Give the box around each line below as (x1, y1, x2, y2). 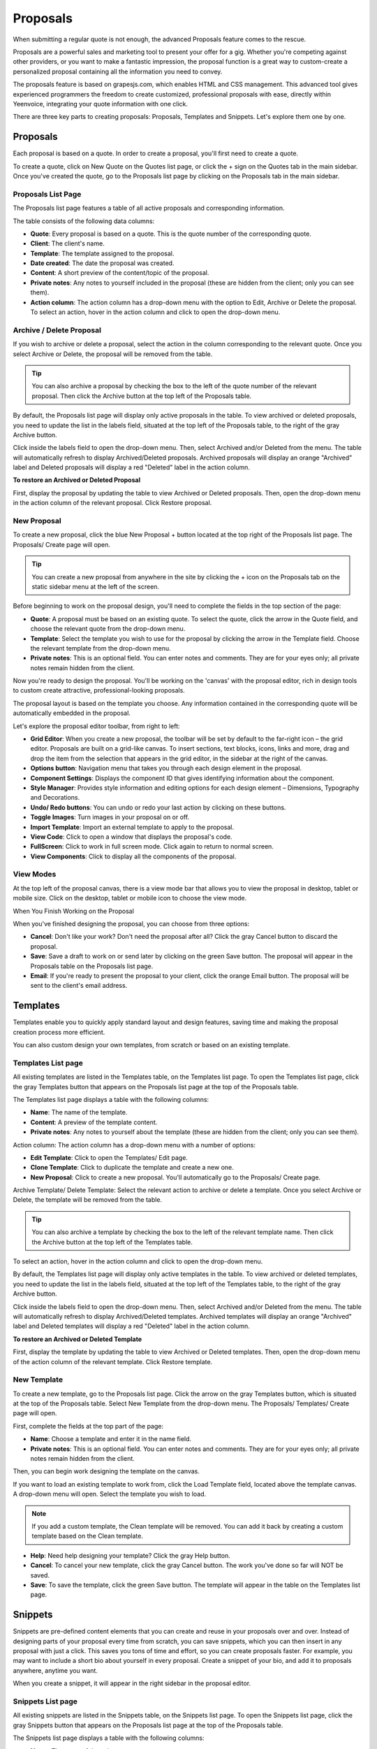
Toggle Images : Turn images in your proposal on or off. (30, 813, 190, 821)
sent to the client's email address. (30, 982, 128, 990)
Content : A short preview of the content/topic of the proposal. (30, 269, 209, 277)
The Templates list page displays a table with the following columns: (13, 1095, 209, 1103)
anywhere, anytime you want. (13, 1666, 98, 1675)
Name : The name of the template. (30, 1108, 128, 1117)
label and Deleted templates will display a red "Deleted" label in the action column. (13, 1322, 251, 1331)
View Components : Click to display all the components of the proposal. (30, 852, 237, 861)
